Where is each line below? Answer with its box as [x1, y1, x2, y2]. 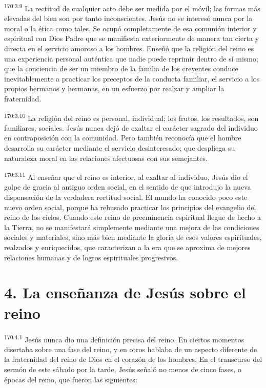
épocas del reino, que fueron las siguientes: [4, 374, 137, 384]
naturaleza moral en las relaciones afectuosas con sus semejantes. [4, 152, 208, 163]
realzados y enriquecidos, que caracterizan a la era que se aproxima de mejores [4, 242, 251, 253]
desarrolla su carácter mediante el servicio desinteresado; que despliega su [4, 142, 235, 153]
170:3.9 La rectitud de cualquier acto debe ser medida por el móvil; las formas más [4, 2, 260, 13]
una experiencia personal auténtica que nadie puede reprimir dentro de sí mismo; [4, 53, 258, 64]
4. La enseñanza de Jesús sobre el [4, 282, 246, 303]
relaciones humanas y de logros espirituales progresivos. [4, 252, 178, 262]
